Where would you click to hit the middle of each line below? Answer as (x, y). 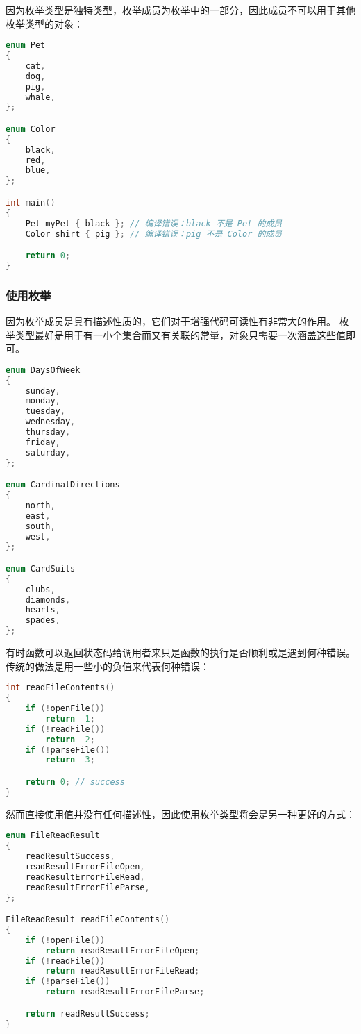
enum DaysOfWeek (43, 370)
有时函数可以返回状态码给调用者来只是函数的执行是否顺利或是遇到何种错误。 (180, 652)
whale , (40, 97)
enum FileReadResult (53, 836)
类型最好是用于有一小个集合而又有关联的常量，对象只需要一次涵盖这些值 (180, 334)
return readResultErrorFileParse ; (125, 992)
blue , (38, 170)
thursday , (48, 432)
